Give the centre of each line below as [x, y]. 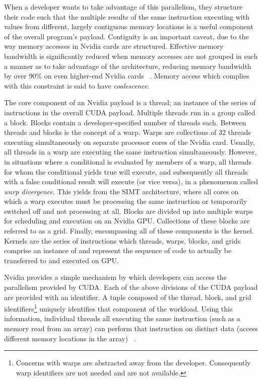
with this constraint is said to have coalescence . [77, 85]
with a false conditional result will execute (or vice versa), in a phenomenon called [131, 181]
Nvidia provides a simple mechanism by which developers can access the [115, 277]
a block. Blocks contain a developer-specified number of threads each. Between [125, 122]
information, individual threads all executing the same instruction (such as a [122, 318]
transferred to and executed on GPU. [62, 260]
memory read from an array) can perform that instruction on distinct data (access [131, 328]
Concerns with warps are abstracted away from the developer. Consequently [133, 363]
